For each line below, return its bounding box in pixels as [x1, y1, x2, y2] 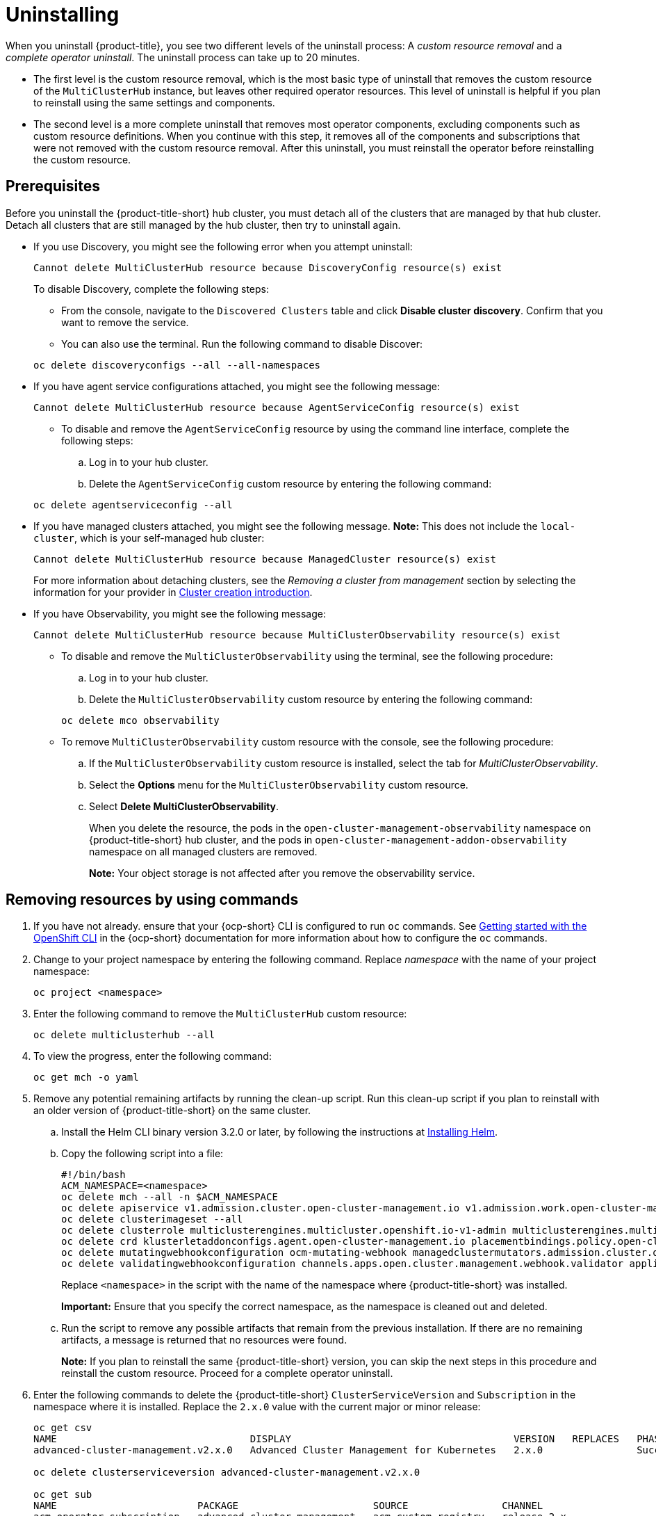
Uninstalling [6, 3, 120, 26]
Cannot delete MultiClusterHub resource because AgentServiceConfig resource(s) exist [33, 401, 520, 413]
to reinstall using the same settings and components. [33, 96, 275, 108]
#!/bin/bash [61, 1169, 126, 1181]
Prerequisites [6, 177, 100, 195]
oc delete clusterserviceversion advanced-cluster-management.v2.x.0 [33, 1467, 420, 1478]
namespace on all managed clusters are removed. [89, 845, 318, 857]
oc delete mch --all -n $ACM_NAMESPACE [61, 1191, 278, 1203]
